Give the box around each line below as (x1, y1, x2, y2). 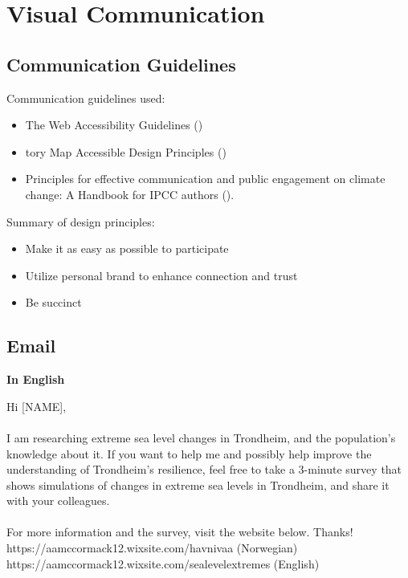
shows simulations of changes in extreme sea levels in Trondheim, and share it (6, 476, 390, 493)
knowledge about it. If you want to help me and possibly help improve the (6, 445, 372, 462)
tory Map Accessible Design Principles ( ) (25, 143, 226, 160)
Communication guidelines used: (6, 89, 165, 106)
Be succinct (25, 294, 82, 311)
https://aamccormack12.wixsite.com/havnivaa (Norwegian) (6, 539, 298, 556)
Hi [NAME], (6, 397, 67, 414)
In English (6, 371, 65, 388)
